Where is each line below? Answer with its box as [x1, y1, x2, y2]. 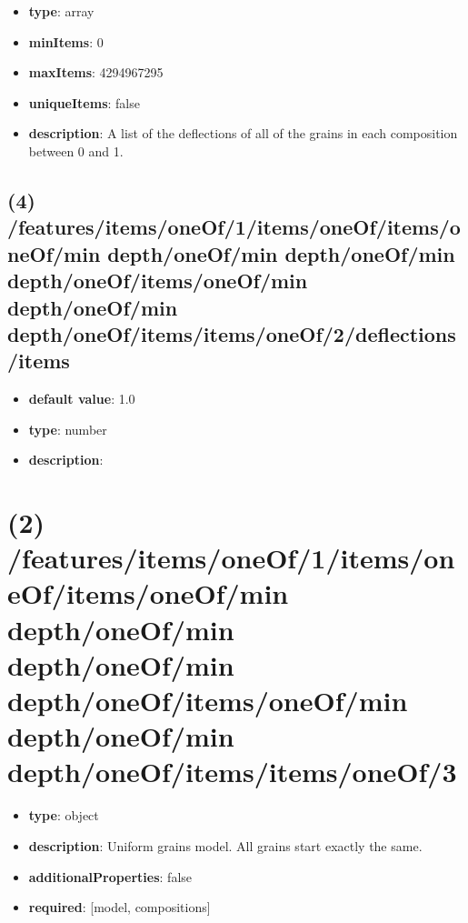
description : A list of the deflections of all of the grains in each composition [28, 124, 458, 143]
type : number [28, 419, 107, 438]
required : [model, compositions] [28, 898, 211, 917]
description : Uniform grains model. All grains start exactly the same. [28, 836, 423, 855]
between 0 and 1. [28, 141, 124, 160]
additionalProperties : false [28, 867, 193, 886]
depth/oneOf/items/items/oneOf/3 [7, 753, 457, 790]
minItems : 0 [28, 32, 104, 51]
